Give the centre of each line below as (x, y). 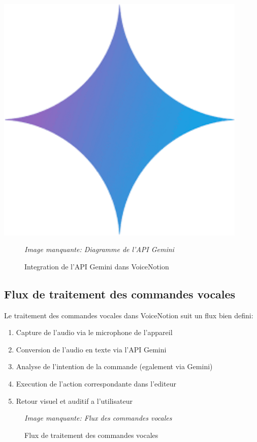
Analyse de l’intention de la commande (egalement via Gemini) (114, 366)
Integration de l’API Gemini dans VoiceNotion (97, 266)
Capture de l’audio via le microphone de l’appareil (94, 332)
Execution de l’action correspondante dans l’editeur (96, 383)
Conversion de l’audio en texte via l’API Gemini (91, 349)
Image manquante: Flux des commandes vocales (98, 418)
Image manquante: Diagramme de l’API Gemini (99, 249)
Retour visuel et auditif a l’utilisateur (74, 400)
